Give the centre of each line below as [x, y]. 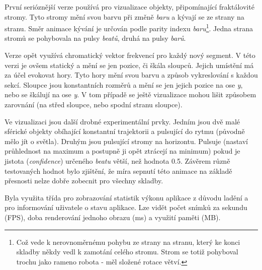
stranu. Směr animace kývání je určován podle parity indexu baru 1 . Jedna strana [129, 27]
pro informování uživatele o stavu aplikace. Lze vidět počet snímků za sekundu [126, 207]
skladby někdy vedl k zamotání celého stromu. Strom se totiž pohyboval [127, 252]
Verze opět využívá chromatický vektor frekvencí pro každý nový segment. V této [130, 55]
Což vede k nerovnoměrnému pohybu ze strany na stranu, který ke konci [128, 242]
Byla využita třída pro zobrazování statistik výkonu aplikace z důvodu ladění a [126, 197]
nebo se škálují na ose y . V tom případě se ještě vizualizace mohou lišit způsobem [130, 94]
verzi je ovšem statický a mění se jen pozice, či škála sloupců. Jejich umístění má [129, 65]
